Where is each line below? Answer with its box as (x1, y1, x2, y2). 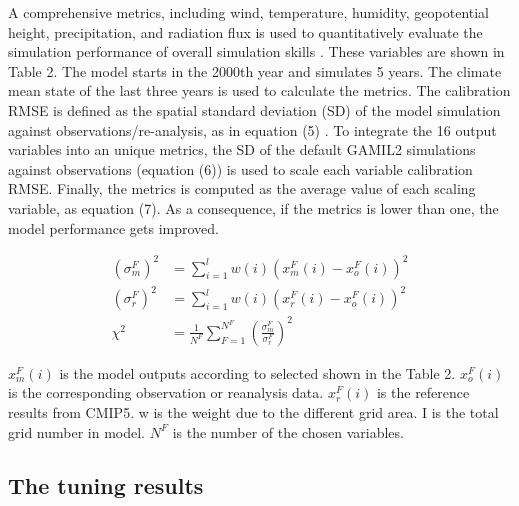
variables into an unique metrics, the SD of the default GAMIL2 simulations (8, 139, 476, 160)
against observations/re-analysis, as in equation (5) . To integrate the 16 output (8, 119, 497, 140)
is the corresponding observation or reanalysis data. (8, 382, 324, 403)
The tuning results (8, 470, 204, 501)
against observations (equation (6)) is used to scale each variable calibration (8, 158, 473, 179)
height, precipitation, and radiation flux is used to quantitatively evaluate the (8, 21, 483, 42)
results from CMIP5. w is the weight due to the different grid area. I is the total (8, 401, 499, 422)
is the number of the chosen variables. (172, 421, 404, 442)
